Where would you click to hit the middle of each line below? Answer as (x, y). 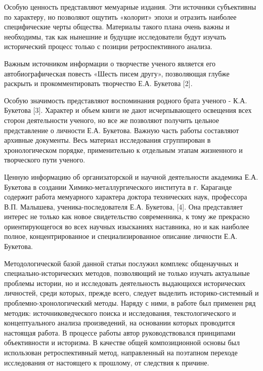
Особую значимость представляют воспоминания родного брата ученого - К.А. (126, 100)
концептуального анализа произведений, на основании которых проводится (120, 323)
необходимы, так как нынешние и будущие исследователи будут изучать (115, 36)
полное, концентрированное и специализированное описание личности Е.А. (121, 236)
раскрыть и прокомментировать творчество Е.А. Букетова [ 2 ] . (98, 83)
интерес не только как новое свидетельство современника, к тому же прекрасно (127, 216)
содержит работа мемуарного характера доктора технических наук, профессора (126, 197)
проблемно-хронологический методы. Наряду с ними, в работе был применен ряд (130, 303)
